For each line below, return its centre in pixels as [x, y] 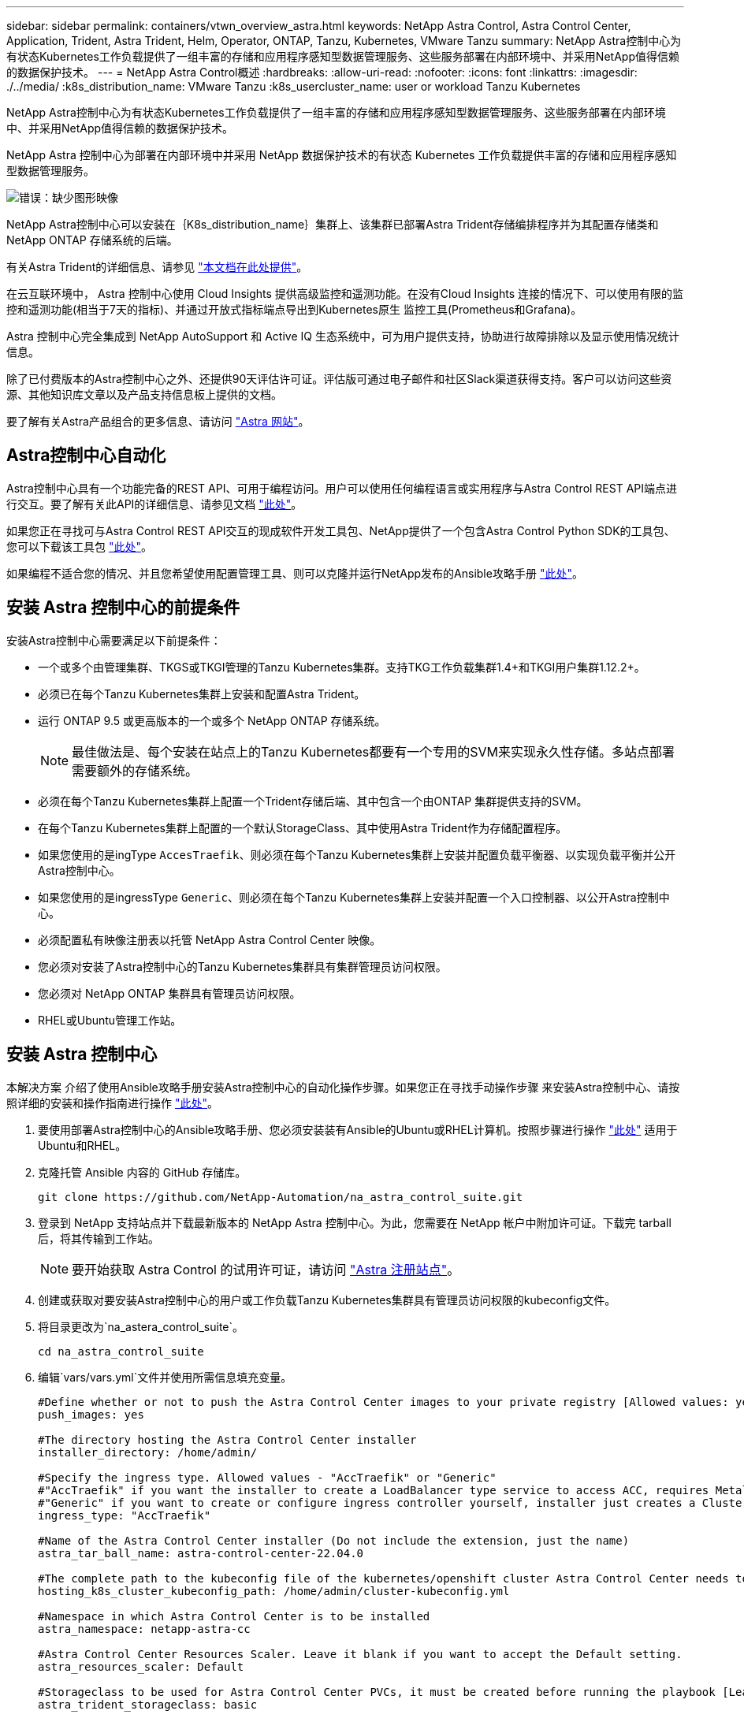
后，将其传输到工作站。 [99, 1238]
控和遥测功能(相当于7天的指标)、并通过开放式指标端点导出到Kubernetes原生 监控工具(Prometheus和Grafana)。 [294, 309]
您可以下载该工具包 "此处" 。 [79, 546]
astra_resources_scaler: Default [141, 1666]
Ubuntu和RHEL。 [82, 1145]
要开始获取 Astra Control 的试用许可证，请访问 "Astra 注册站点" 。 [266, 1269]
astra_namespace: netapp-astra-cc [144, 1629]
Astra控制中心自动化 [86, 456]
